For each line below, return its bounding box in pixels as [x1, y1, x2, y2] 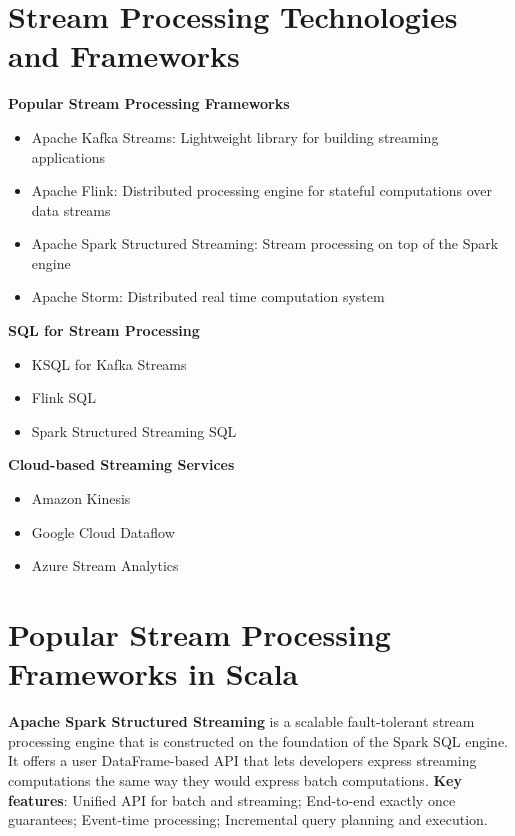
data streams [31, 199, 111, 220]
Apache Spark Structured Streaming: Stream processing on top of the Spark [31, 233, 499, 254]
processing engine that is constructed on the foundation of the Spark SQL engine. [8, 730, 508, 751]
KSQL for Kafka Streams [31, 353, 187, 374]
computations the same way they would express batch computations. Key [8, 769, 462, 790]
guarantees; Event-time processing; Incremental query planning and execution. [8, 809, 488, 830]
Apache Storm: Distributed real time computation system [31, 286, 385, 307]
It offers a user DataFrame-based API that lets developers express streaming [8, 750, 477, 771]
